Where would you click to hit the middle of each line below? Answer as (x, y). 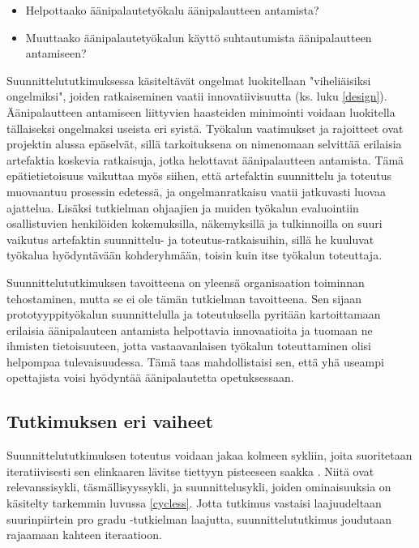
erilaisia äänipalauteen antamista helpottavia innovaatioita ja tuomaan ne (190, 330)
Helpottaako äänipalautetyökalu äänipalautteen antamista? (172, 10)
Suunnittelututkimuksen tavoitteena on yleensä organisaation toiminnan (186, 282)
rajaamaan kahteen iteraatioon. (84, 535)
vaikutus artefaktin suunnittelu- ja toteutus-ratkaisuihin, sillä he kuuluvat (190, 239)
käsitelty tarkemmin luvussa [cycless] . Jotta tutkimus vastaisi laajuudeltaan (194, 503)
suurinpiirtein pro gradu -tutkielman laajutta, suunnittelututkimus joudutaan (199, 518)
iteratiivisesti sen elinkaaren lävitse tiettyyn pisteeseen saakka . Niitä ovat (190, 471)
